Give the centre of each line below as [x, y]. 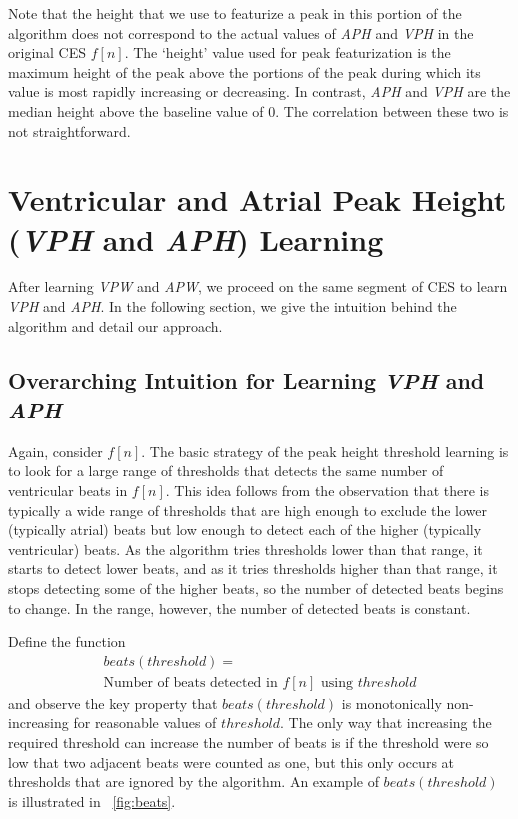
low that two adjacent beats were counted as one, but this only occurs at [231, 761]
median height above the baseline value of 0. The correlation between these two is [258, 110]
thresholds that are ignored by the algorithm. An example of [193, 781]
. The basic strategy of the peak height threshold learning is [325, 450]
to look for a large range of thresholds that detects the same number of [226, 470]
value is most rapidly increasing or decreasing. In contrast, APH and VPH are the [259, 91]
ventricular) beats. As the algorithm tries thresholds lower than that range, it [245, 548]
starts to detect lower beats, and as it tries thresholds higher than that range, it [253, 568]
